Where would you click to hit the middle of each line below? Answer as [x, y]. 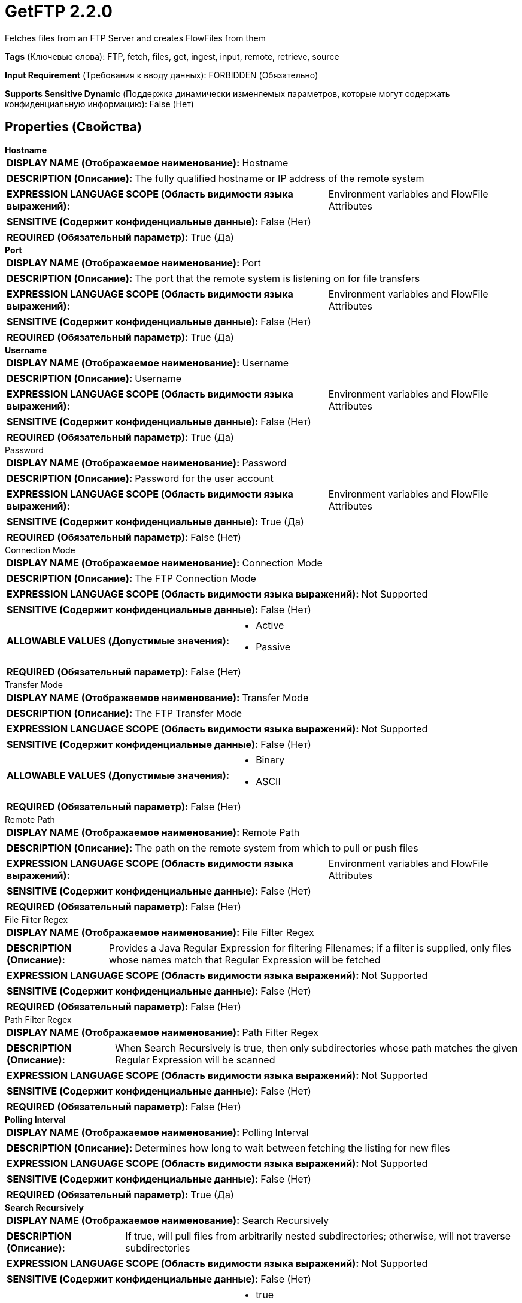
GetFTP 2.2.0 [59, 11]
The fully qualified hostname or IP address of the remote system [280, 178]
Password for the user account [204, 478]
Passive [273, 646]
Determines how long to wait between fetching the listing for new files [292, 1148]
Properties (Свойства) [73, 127]
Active [270, 625]
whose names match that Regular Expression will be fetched [245, 960]
